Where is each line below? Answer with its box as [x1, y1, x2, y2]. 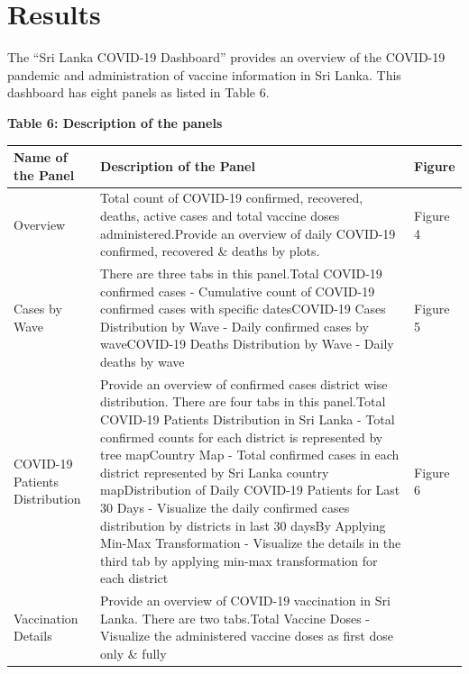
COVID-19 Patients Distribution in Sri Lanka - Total [100, 410, 395, 429]
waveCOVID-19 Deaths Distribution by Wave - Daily [100, 334, 394, 353]
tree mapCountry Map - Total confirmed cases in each [100, 445, 400, 464]
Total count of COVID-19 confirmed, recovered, [100, 188, 363, 207]
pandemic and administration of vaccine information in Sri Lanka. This [7, 65, 401, 84]
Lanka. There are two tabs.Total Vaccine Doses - [100, 608, 370, 627]
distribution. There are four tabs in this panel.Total [100, 392, 386, 411]
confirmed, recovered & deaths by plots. [100, 241, 320, 260]
